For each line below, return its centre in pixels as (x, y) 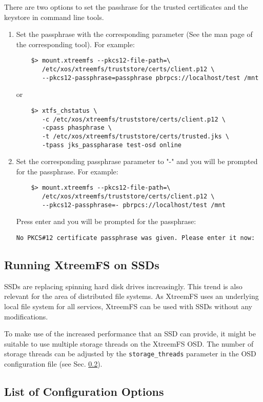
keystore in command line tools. (54, 17)
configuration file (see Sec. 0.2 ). (53, 364)
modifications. (26, 316)
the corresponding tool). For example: (75, 44)
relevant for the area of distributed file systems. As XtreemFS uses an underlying (131, 296)
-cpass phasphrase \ (77, 128)
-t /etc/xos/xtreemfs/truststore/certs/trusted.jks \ (136, 136)
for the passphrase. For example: (67, 171)
